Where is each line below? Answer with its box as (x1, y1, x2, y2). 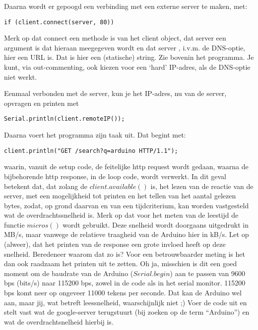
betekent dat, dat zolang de (4, 181, 87, 191)
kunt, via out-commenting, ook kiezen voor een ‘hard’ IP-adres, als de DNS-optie (4, 62, 251, 72)
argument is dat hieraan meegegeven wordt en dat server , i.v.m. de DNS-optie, (4, 42, 246, 52)
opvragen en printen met (4, 97, 79, 108)
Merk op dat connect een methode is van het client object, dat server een (4, 33, 226, 43)
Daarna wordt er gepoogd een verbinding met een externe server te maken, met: (4, 1, 248, 11)
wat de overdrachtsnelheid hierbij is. (4, 316, 114, 327)
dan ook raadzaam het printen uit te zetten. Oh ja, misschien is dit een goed (4, 258, 237, 269)
